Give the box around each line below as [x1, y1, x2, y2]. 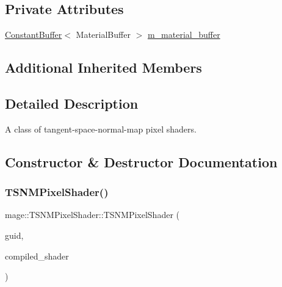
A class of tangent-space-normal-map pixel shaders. [5, 122, 197, 135]
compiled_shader [5, 249, 69, 262]
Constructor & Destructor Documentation [5, 152, 278, 171]
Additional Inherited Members [5, 58, 202, 77]
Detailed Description [5, 93, 139, 112]
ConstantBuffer [5, 28, 62, 41]
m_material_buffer [147, 28, 220, 41]
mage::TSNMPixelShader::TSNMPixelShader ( [5, 208, 179, 221]
